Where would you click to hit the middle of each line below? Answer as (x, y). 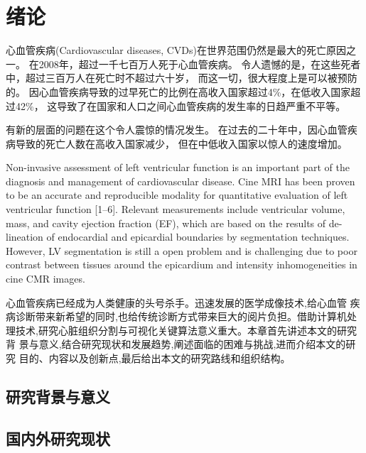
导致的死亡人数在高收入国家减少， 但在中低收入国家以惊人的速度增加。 (181, 143)
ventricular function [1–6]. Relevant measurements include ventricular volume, (176, 209)
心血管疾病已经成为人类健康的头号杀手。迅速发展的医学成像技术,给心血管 (176, 302)
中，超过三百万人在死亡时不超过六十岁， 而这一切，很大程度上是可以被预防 (182, 78)
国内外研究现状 (58, 438)
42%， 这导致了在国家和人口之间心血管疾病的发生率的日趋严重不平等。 (181, 105)
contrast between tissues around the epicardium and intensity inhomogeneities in (182, 264)
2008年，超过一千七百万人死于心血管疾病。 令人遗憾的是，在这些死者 (200, 64)
